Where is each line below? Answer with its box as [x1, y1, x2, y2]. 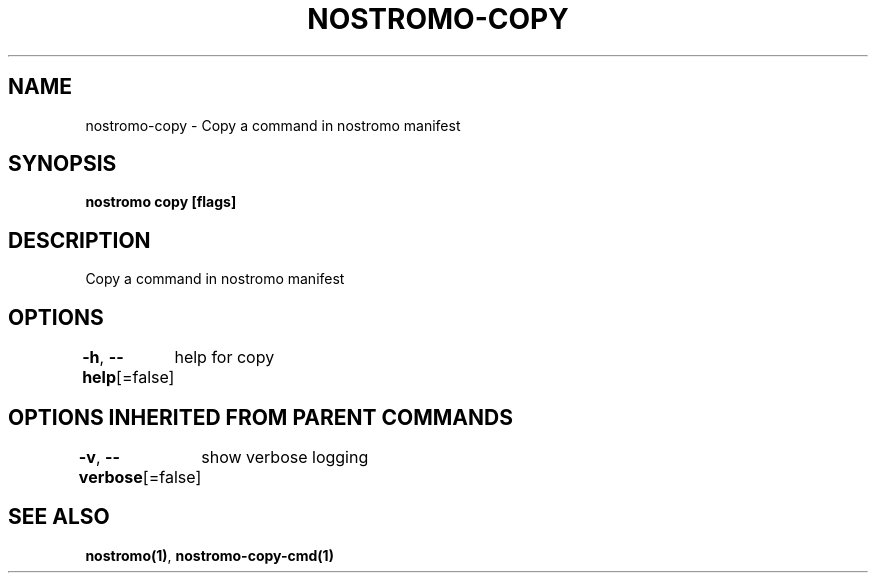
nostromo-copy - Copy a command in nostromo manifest [85, 116, 461, 134]
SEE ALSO [8, 504, 110, 530]
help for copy [174, 347, 275, 368]
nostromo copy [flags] [85, 193, 237, 211]
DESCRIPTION [8, 227, 151, 253]
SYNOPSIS [8, 151, 117, 177]
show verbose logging [201, 446, 369, 467]
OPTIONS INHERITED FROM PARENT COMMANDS [8, 404, 513, 430]
